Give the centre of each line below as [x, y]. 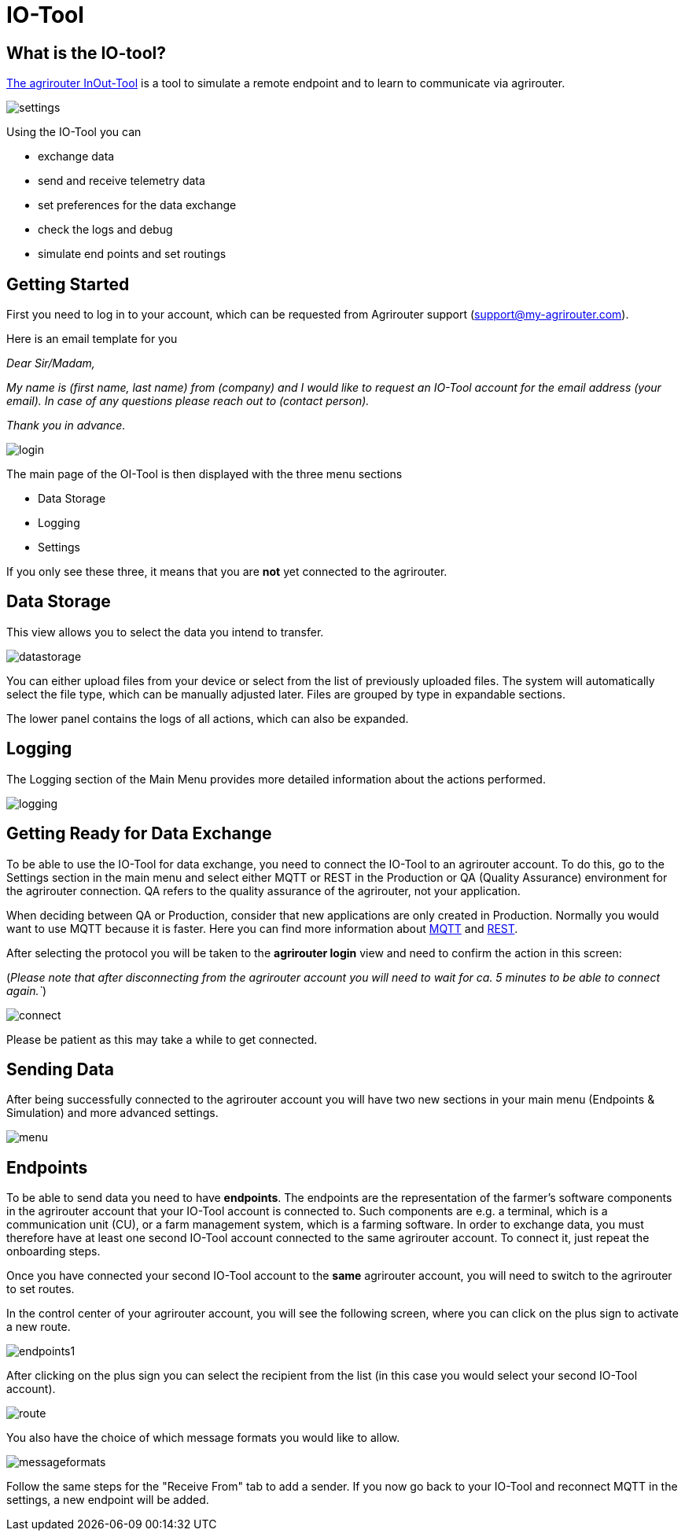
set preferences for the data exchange [137, 205]
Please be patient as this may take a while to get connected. [162, 1039]
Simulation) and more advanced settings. [112, 1113]
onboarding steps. [53, 1251]
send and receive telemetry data [122, 181]
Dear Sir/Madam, [51, 363]
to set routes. [41, 1289]
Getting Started [68, 284]
